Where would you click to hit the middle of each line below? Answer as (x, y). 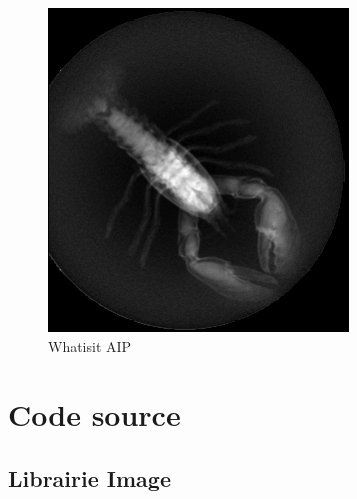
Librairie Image (89, 477)
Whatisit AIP (90, 345)
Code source (94, 414)
